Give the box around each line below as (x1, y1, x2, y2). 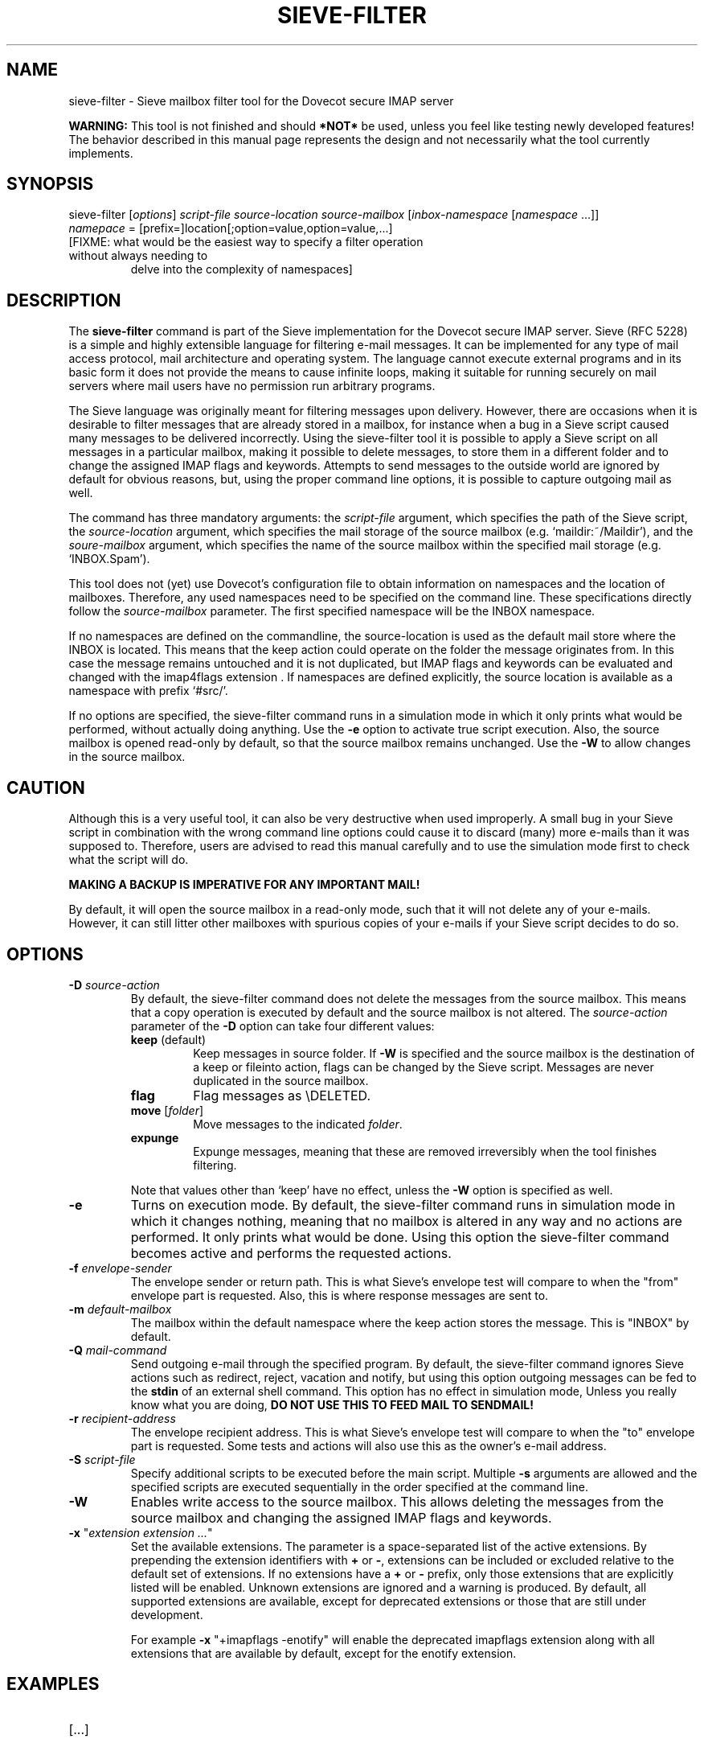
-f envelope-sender (68, 1260, 172, 1275)
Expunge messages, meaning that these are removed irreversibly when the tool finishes (193, 1144, 657, 1158)
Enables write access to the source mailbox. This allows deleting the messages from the (130, 1493, 664, 1510)
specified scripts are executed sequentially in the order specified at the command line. (130, 1479, 588, 1494)
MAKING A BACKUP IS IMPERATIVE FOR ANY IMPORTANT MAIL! (68, 878, 420, 892)
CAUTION (6, 777, 85, 798)
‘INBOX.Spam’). (68, 552, 150, 566)
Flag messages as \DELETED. (193, 1087, 371, 1104)
